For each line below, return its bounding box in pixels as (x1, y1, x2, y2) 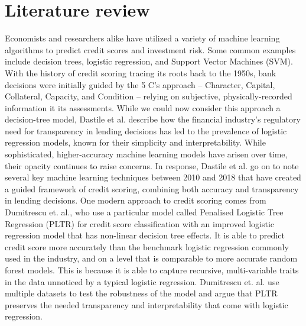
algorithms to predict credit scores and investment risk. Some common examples (5, 43, 296, 56)
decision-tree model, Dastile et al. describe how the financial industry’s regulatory (5, 113, 301, 125)
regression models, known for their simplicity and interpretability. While (5, 136, 266, 149)
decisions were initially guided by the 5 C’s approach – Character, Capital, (5, 78, 275, 91)
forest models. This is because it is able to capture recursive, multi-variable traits (5, 264, 299, 276)
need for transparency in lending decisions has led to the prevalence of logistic (5, 124, 287, 137)
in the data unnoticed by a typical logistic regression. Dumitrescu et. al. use (5, 275, 279, 288)
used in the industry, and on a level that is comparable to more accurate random (5, 252, 298, 264)
